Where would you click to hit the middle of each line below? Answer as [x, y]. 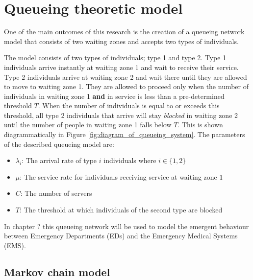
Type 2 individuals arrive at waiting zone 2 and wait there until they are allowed [126, 77]
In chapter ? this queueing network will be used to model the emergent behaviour [126, 226]
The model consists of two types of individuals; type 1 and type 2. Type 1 [115, 58]
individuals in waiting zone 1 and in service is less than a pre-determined [114, 96]
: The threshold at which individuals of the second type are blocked [121, 210]
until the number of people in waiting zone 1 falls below [88, 125]
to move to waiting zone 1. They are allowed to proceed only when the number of [126, 86]
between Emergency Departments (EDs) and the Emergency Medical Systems [121, 236]
